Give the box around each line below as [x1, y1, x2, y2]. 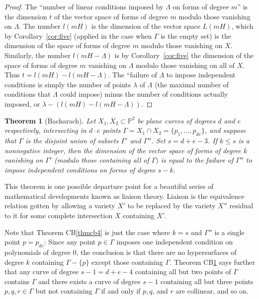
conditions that [4, 89, 51, 99]
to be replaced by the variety [127, 200, 216, 211]
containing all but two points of [135, 266, 231, 277]
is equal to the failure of [161, 155, 234, 165]
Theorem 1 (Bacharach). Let [4, 115, 96, 125]
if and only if [101, 286, 141, 296]
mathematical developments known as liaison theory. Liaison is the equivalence [4, 190, 245, 201]
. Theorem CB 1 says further [170, 256, 255, 267]
